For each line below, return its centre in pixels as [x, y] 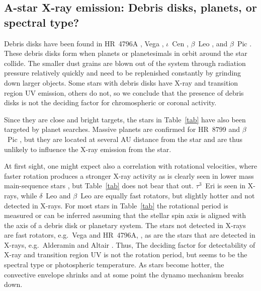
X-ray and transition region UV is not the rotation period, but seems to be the [126, 254]
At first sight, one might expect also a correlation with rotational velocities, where [131, 166]
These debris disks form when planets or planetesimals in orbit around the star [126, 53]
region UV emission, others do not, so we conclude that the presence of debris [124, 92]
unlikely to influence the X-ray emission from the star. [88, 149]
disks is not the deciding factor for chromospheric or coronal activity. [110, 102]
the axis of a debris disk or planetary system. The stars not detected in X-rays [125, 225]
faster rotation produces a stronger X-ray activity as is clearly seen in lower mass [129, 175]
